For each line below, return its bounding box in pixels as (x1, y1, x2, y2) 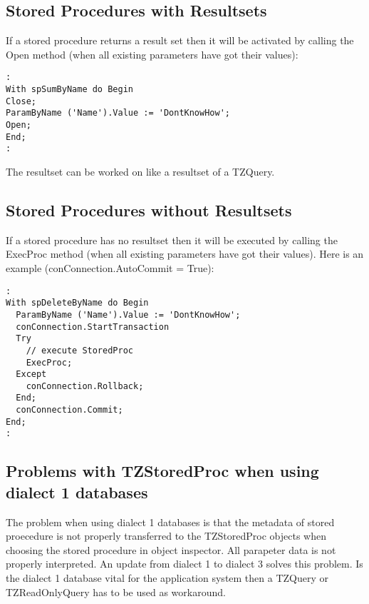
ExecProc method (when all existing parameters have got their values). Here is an (6, 246, 364, 261)
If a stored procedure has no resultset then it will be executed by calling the (6, 232, 338, 247)
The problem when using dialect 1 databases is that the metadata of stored (6, 514, 335, 529)
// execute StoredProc (26, 345, 133, 356)
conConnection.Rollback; (26, 381, 144, 391)
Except (16, 369, 47, 380)
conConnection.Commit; (16, 405, 123, 416)
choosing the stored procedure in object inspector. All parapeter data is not (6, 542, 336, 557)
